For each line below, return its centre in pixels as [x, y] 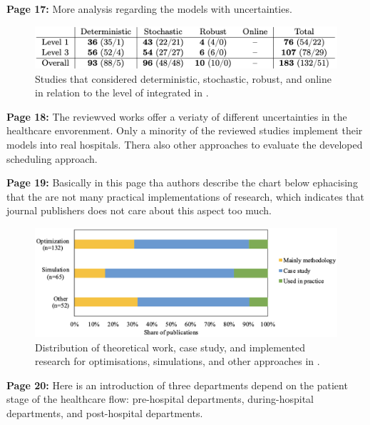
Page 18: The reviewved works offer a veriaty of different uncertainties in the [177, 116]
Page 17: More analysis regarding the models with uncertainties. [149, 9]
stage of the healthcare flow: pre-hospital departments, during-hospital [160, 399]
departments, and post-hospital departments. [105, 413]
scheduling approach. [52, 158]
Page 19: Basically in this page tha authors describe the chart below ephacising [182, 182]
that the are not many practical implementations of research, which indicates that [186, 196]
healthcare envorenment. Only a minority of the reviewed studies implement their [185, 130]
